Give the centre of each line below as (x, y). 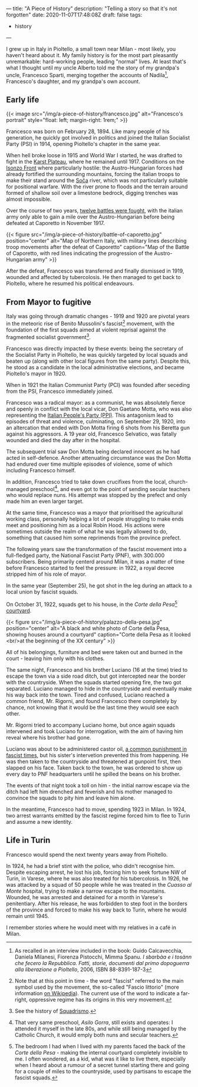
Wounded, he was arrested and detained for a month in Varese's (85, 897)
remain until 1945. (28, 916)
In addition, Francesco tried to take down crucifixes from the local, (87, 482)
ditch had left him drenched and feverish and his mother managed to (89, 791)
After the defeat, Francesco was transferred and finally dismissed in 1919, (95, 271)
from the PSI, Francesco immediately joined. (60, 391)
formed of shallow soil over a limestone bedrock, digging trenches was (92, 193)
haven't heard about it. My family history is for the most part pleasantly (92, 55)
